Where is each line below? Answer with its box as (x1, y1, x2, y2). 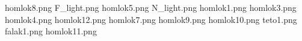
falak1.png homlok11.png (5, 25, 97, 37)
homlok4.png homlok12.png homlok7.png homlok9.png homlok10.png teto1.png (5, 13, 297, 25)
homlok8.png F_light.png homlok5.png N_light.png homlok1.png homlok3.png (5, 1, 297, 13)
